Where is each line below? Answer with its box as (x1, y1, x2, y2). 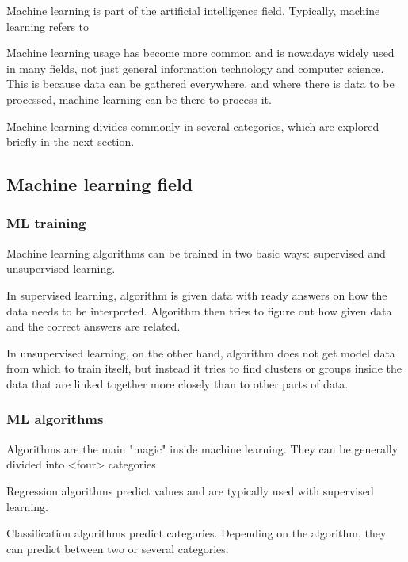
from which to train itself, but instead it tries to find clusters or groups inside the (6, 360, 402, 377)
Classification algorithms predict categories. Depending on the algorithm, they (6, 525, 387, 541)
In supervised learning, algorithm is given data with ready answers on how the (6, 286, 387, 303)
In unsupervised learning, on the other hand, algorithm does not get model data (6, 344, 395, 361)
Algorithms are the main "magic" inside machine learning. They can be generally (6, 440, 398, 457)
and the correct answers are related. (6, 318, 181, 335)
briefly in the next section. (6, 133, 135, 150)
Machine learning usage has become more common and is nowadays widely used (6, 44, 395, 61)
